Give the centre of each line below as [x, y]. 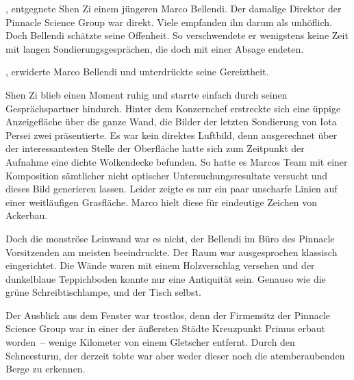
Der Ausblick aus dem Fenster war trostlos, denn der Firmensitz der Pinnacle [168, 315]
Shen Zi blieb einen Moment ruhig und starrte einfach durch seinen [147, 94]
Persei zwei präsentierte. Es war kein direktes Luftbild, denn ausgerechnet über [172, 135]
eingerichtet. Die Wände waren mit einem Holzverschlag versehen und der [160, 265]
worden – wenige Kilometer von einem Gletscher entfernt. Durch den [150, 342]
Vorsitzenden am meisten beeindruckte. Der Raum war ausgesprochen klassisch [172, 252]
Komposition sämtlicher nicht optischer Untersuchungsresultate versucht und [167, 175]
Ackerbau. [27, 215]
